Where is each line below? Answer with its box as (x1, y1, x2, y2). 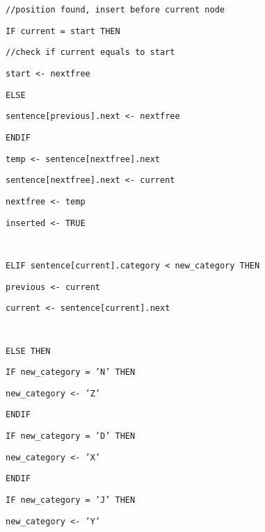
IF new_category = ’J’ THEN (6, 495, 136, 506)
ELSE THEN (6, 346, 51, 356)
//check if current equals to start (6, 47, 175, 58)
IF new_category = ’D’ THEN (6, 431, 136, 442)
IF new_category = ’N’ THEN (6, 367, 136, 378)
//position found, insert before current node (6, 5, 225, 15)
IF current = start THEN (6, 26, 120, 36)
